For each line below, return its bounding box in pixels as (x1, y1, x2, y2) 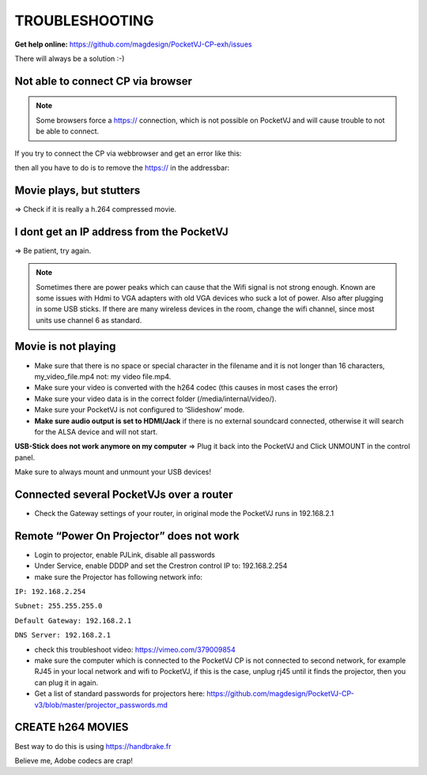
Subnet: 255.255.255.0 (14, 601, 103, 611)
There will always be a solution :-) (14, 54, 125, 63)
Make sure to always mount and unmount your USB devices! (14, 467, 212, 477)
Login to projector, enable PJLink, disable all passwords (34, 550, 216, 559)
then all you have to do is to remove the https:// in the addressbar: (14, 163, 229, 172)
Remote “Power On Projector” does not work (14, 529, 240, 543)
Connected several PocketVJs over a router (14, 487, 233, 501)
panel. (14, 453, 36, 462)
